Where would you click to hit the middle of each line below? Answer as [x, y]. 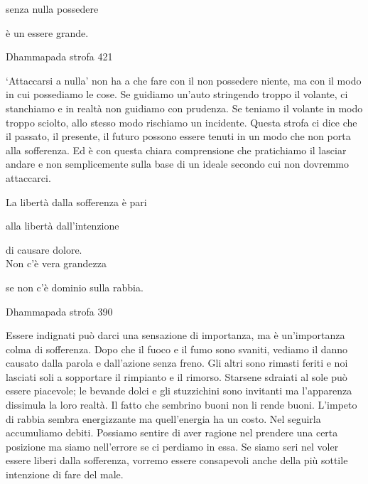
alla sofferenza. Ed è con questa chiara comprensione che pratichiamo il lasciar [176, 150]
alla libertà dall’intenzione [63, 226]
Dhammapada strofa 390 [59, 311]
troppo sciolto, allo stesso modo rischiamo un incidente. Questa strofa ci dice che [182, 122]
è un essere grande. [47, 32]
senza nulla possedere [52, 9]
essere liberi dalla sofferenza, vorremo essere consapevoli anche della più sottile [177, 460]
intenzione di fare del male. [65, 474]
